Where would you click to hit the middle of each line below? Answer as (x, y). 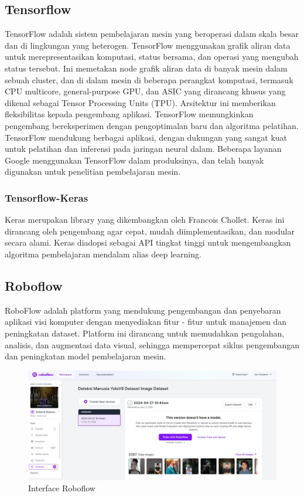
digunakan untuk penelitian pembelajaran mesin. (93, 171)
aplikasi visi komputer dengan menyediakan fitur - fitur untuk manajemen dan (146, 322)
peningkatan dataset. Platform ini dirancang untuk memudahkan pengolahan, (145, 333)
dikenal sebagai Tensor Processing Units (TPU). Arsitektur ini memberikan (140, 102)
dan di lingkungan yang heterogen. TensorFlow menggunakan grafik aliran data (148, 45)
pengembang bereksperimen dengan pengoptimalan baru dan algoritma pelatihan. (152, 125)
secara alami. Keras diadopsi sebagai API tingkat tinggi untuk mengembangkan (148, 242)
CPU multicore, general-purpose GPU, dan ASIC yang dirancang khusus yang (145, 91)
